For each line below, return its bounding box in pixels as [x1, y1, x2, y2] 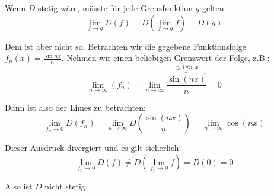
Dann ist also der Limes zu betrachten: [5, 101, 146, 113]
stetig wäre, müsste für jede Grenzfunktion [37, 2, 193, 14]
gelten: [202, 2, 227, 14]
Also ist [5, 179, 33, 192]
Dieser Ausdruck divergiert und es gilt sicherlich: [5, 142, 181, 154]
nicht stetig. [44, 179, 88, 192]
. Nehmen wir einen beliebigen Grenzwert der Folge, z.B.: [61, 52, 270, 64]
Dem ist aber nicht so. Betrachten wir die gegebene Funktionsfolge [5, 40, 246, 52]
